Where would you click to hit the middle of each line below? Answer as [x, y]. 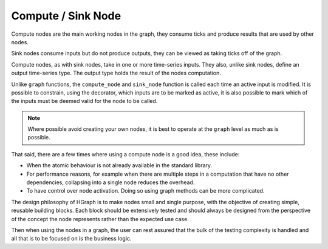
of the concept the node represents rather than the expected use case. [100, 219]
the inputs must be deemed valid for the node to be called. [84, 101]
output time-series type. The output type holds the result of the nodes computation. [116, 73]
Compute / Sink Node [66, 16]
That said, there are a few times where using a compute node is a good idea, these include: [125, 154]
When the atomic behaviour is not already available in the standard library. [119, 165]
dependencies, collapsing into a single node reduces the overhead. [111, 182]
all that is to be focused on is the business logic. [71, 239]
